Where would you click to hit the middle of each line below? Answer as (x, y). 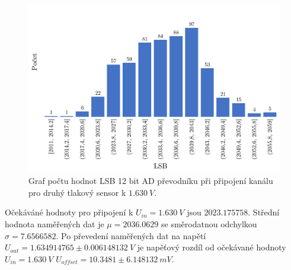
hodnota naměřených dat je (55, 224)
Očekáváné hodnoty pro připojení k (69, 212)
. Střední (264, 212)
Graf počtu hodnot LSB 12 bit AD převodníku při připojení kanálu (151, 181)
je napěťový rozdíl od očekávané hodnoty (212, 247)
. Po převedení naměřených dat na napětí (131, 235)
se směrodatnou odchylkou (209, 224)
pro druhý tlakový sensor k (77, 192)
